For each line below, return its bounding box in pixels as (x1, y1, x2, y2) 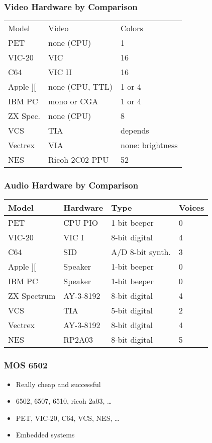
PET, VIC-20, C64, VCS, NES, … (16, 412, 120, 423)
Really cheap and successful (16, 378, 101, 389)
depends (121, 124, 149, 137)
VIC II (48, 66, 72, 78)
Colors (121, 22, 143, 34)
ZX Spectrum (8, 290, 56, 302)
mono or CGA (48, 95, 98, 107)
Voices (178, 202, 204, 214)
